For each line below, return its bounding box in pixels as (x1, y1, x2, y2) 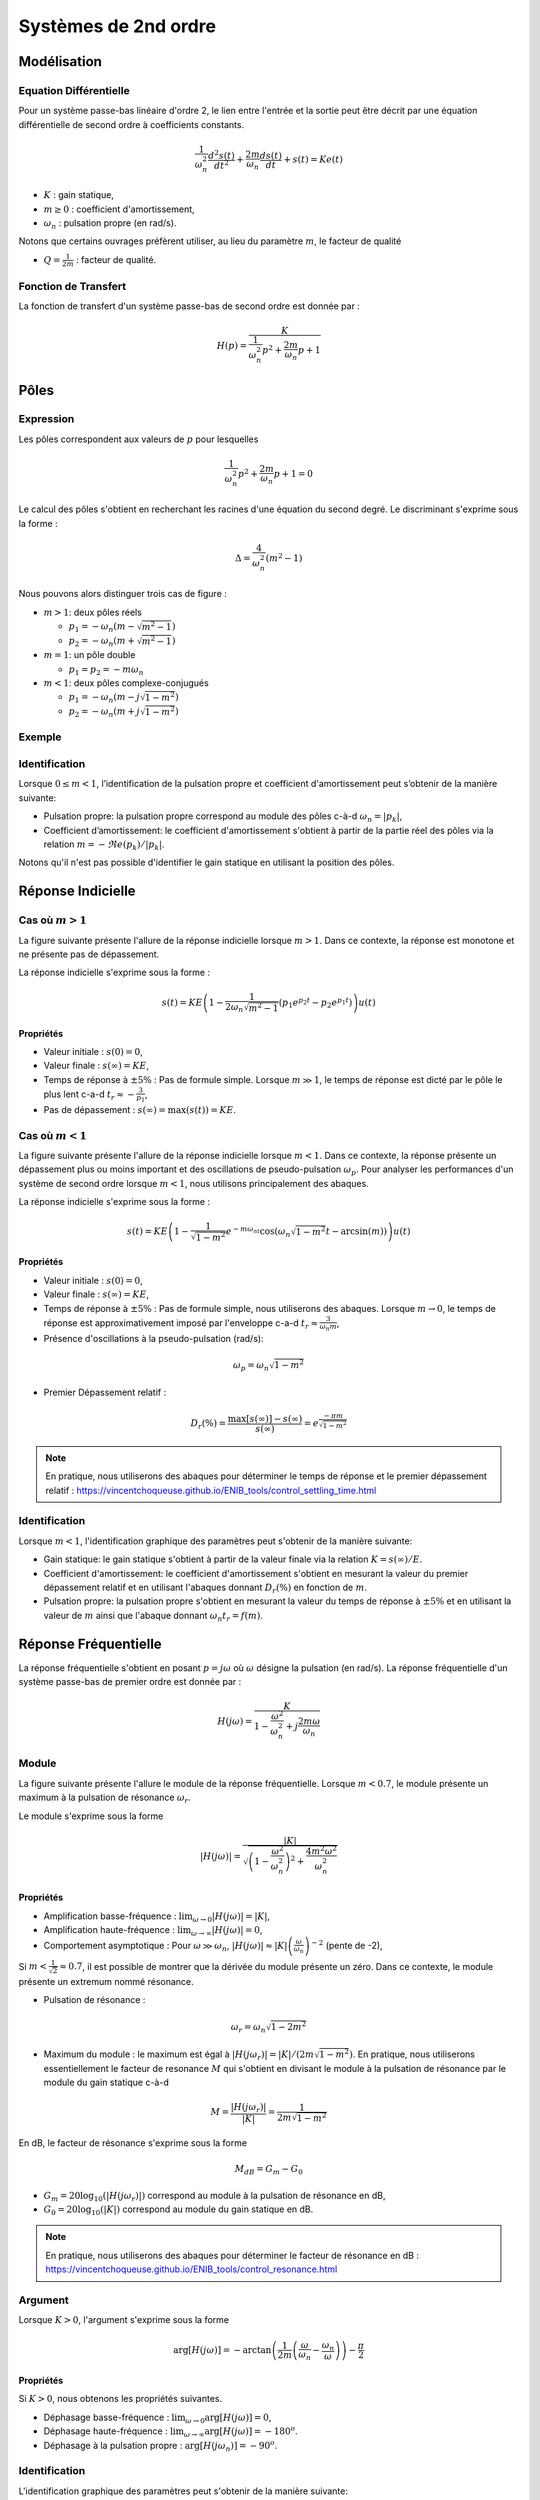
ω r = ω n (230, 2021, 266, 2035)
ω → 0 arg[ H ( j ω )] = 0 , (185, 2411, 272, 2425)
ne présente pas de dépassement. (18, 948, 160, 960)
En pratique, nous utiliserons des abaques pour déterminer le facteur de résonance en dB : (45, 2249, 420, 2261)
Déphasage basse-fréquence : (43, 2411, 170, 2423)
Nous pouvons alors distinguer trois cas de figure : (18, 588, 227, 600)
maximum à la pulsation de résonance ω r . (18, 1791, 192, 1805)
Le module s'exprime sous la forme (18, 1810, 164, 1822)
